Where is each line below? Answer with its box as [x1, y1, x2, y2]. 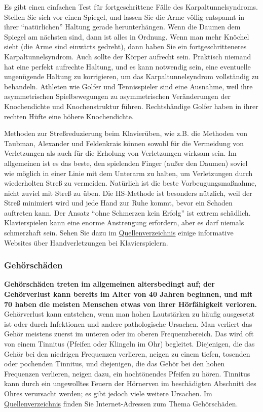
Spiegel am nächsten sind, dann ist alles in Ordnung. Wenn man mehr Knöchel [4, 31, 249, 42]
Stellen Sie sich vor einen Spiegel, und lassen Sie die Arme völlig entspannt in [4, 11, 245, 22]
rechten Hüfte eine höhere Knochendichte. [4, 111, 134, 121]
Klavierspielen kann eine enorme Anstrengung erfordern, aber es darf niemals [4, 217, 244, 228]
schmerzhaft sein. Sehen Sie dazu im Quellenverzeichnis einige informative [4, 227, 234, 238]
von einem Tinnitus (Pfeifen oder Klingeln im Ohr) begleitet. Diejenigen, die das [4, 338, 255, 349]
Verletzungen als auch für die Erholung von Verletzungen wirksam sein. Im [4, 148, 237, 158]
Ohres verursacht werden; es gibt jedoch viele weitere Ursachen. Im [4, 388, 212, 398]
